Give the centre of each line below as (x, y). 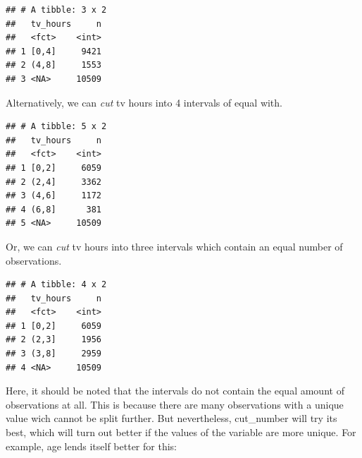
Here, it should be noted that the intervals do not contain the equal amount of (175, 391)
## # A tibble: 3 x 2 (56, 10)
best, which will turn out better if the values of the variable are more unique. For (181, 432)
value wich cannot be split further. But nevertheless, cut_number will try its (171, 418)
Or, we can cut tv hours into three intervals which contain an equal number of (174, 246)
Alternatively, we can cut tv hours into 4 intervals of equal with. (144, 102)
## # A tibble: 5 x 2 (56, 127)
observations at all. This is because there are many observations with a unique (175, 404)
